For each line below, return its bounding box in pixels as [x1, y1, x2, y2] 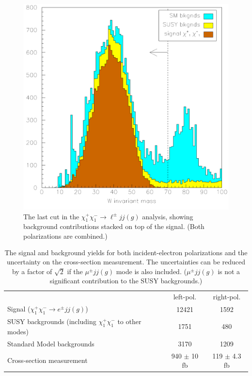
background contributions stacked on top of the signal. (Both [23, 221, 205, 231]
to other [117, 316, 142, 327]
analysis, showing [142, 211, 193, 221]
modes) [7, 326, 29, 336]
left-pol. [173, 292, 197, 302]
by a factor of [12, 266, 52, 276]
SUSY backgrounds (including [7, 316, 96, 327]
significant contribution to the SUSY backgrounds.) [49, 276, 203, 286]
